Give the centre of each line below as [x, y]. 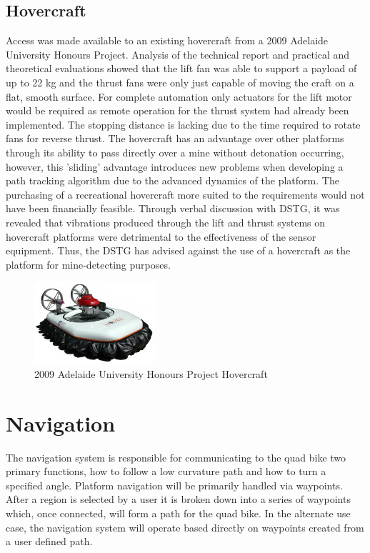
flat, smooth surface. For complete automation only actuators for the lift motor [179, 96]
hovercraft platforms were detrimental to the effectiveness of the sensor [161, 236]
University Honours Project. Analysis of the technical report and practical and [178, 54]
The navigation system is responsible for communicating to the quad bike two [176, 457]
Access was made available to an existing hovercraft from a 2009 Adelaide [167, 40]
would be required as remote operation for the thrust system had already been [177, 110]
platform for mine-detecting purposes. [88, 264]
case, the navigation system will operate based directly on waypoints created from [185, 527]
